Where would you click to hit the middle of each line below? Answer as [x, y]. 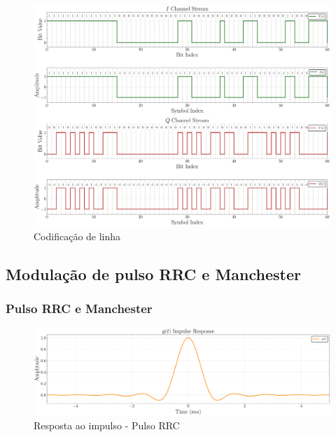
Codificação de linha [77, 236]
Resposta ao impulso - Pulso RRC [107, 425]
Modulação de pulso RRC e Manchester [154, 273]
